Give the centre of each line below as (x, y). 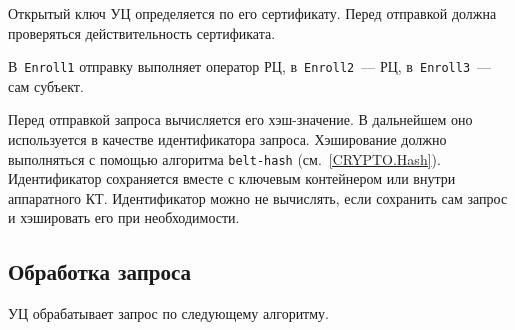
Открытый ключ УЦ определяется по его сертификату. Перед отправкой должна (252, 13)
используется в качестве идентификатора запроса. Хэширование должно (227, 139)
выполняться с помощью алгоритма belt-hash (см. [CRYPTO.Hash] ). (224, 158)
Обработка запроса (100, 271)
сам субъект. (46, 85)
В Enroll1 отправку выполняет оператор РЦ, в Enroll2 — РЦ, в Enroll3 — (250, 66)
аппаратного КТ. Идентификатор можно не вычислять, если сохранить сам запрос (258, 197)
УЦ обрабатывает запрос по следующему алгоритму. (168, 313)
